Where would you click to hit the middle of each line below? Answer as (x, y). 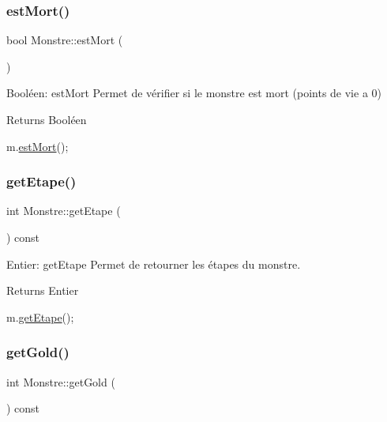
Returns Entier (43, 290)
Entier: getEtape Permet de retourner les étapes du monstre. (154, 264)
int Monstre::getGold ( (61, 381)
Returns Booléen (47, 119)
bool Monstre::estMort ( (65, 40)
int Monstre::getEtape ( (64, 211)
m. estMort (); (38, 146)
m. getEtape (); (40, 316)
